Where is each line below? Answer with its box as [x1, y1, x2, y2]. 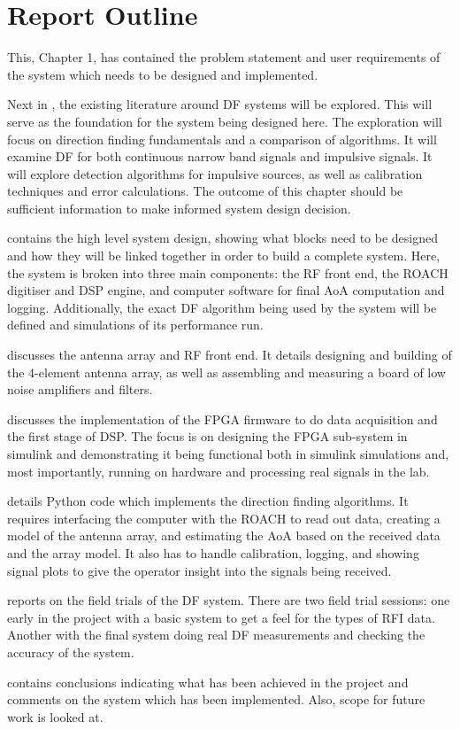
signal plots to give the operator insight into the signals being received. [7, 561, 392, 579]
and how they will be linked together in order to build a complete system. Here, [7, 246, 441, 265]
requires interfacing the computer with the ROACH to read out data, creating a [7, 508, 441, 527]
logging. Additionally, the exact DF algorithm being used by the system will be [7, 298, 437, 316]
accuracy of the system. [7, 642, 134, 661]
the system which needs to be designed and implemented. [7, 65, 318, 83]
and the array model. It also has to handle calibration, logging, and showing [7, 543, 419, 562]
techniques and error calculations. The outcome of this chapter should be [7, 182, 403, 200]
